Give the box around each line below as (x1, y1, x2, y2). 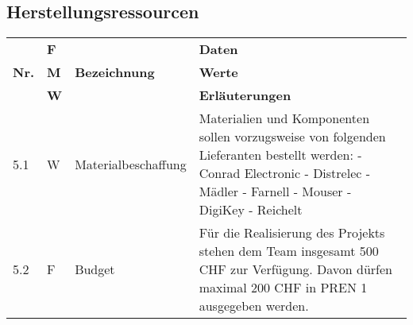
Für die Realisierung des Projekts (199, 223, 385, 242)
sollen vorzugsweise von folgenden (199, 127, 386, 146)
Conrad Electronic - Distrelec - (199, 164, 371, 183)
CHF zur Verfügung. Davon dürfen (199, 260, 393, 279)
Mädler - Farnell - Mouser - (199, 182, 352, 201)
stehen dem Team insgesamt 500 (199, 242, 379, 261)
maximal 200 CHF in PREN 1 (199, 278, 368, 297)
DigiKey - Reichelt (199, 200, 303, 219)
